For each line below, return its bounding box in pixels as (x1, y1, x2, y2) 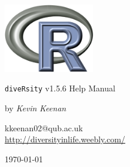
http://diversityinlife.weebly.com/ (5, 133, 125, 145)
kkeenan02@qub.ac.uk (5, 121, 83, 134)
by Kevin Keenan (5, 102, 66, 114)
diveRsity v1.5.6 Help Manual (5, 82, 115, 94)
